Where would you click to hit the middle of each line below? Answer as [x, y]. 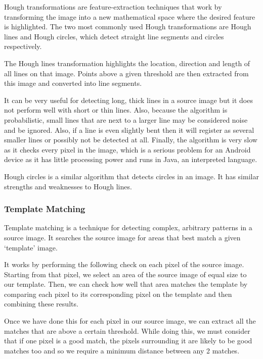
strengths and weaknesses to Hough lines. [68, 186]
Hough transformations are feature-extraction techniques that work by [113, 7]
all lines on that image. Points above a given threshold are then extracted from [126, 73]
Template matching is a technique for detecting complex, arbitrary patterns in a [128, 227]
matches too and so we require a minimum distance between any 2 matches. [122, 350]
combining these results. [41, 304]
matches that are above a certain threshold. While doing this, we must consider [127, 330]
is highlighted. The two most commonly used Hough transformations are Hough [128, 27]
